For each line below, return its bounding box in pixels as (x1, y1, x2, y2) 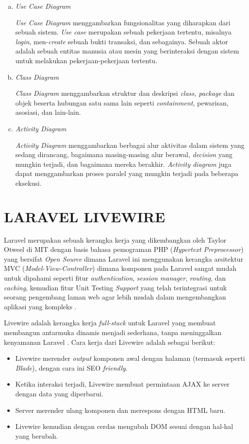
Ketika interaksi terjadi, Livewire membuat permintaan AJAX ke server (15, 379, 230, 389)
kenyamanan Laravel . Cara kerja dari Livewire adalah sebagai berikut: (4, 337, 216, 347)
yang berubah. (15, 430, 58, 441)
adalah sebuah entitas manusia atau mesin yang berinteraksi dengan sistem (15, 46, 239, 56)
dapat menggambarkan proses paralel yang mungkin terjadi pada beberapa (15, 168, 238, 178)
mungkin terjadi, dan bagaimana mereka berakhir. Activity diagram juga (15, 159, 232, 169)
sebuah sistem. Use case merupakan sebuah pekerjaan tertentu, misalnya (15, 27, 232, 37)
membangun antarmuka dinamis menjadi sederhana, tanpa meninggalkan (4, 327, 222, 337)
